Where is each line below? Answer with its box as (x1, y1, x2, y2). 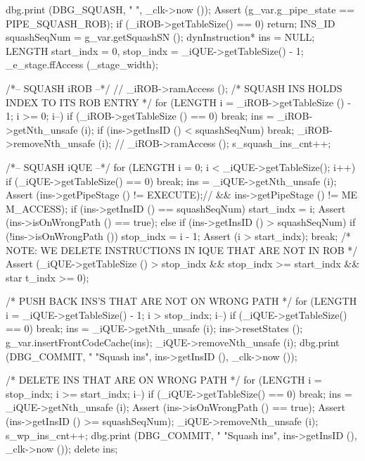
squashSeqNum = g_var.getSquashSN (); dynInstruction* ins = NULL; (6, 30, 315, 44)
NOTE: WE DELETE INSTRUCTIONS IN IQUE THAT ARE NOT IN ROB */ (6, 242, 358, 257)
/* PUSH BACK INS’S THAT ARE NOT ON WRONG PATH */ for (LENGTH (6, 293, 357, 308)
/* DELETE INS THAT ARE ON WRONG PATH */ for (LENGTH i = (6, 372, 322, 387)
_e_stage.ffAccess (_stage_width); (6, 57, 158, 72)
